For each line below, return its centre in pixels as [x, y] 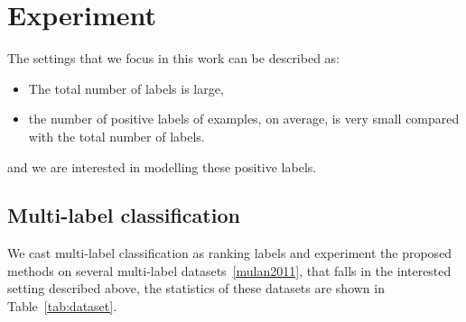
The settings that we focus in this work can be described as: [174, 58]
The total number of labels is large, [126, 88]
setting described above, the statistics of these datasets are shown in [196, 288]
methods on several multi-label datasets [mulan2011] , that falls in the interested [229, 270]
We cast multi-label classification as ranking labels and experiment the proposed [230, 253]
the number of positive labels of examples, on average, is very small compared [244, 119]
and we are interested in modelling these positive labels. [162, 166]
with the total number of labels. [116, 136]
